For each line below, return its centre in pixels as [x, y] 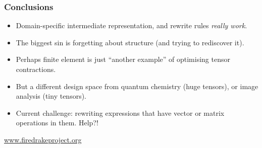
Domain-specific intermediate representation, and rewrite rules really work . [132, 25]
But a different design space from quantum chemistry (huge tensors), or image [137, 86]
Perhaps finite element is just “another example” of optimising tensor [123, 59]
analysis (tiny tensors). [51, 96]
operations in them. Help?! [57, 123]
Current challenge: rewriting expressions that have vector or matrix [120, 113]
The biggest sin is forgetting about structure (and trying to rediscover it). [130, 42]
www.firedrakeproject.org [43, 139]
